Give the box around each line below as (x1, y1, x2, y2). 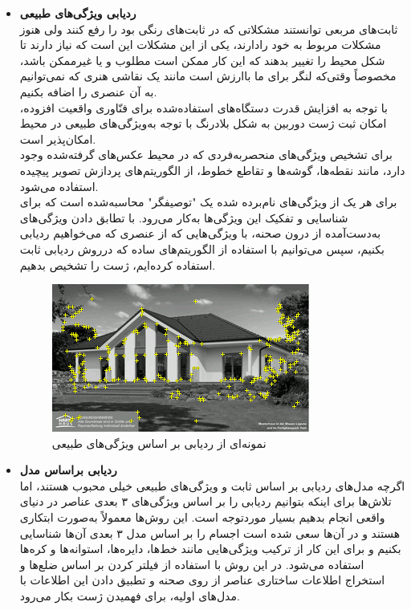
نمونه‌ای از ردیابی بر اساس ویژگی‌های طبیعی (51, 434, 267, 451)
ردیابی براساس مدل (19, 462, 117, 478)
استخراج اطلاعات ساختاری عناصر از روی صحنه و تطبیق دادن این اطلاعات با (19, 571, 385, 588)
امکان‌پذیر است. (19, 130, 96, 147)
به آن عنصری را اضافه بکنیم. (19, 83, 157, 100)
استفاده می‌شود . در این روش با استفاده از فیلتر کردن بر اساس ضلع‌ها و (19, 555, 364, 572)
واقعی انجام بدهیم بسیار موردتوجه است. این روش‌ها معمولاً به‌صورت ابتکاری (19, 509, 385, 526)
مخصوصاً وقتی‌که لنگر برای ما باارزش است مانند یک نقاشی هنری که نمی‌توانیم (19, 67, 397, 84)
